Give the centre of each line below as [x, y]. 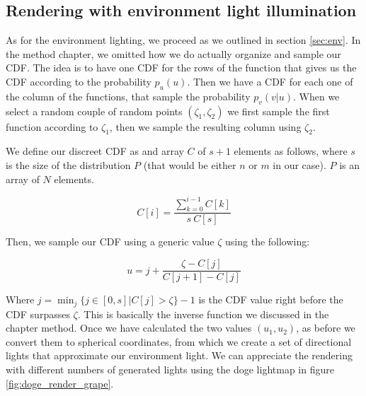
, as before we [326, 328]
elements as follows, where [291, 151]
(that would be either [190, 164]
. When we [316, 96]
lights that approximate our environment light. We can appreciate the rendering [179, 355]
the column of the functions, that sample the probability [128, 96]
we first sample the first [279, 111]
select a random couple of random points [94, 111]
